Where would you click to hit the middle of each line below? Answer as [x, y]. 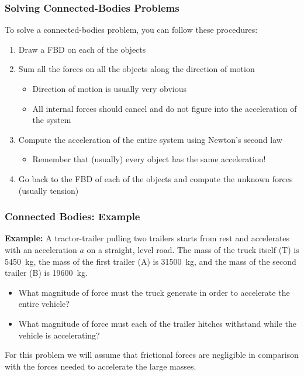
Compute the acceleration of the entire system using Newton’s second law [150, 139]
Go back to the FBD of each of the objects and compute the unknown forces [156, 178]
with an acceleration [41, 249]
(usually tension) [49, 190]
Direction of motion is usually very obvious [110, 88]
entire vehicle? [44, 304]
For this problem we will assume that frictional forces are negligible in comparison [152, 355]
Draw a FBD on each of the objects [82, 49]
